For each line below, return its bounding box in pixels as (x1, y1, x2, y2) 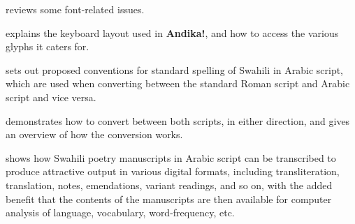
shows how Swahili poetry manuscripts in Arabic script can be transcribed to (6, 150, 336, 165)
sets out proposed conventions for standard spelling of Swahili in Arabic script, (6, 62, 343, 77)
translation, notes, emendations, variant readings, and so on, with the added (6, 177, 333, 192)
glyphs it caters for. (6, 39, 89, 54)
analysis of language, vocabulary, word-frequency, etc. (6, 205, 235, 220)
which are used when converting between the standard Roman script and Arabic (6, 76, 350, 91)
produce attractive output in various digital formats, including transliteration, (6, 164, 340, 179)
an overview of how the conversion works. (6, 127, 183, 142)
